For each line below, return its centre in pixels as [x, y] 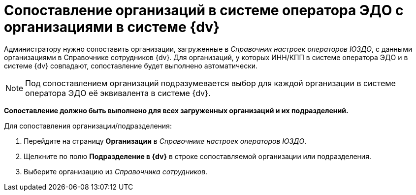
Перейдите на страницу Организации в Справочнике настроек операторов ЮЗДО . [165, 141]
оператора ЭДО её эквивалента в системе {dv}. [118, 93]
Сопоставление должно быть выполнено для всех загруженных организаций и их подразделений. [176, 110]
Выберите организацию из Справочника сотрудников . [116, 171]
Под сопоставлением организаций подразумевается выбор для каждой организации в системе [210, 83]
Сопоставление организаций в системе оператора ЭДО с [204, 10]
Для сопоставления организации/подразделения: [88, 126]
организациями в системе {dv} [112, 27]
